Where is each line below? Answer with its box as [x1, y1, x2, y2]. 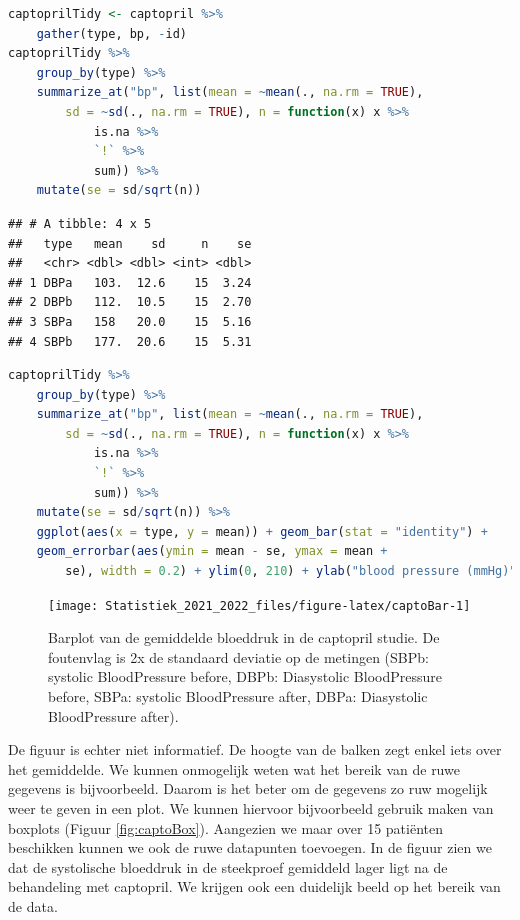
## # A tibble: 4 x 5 [8, 216, 152, 231]
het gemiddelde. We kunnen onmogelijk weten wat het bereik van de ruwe [8, 758, 460, 779]
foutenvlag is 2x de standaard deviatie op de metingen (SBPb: [48, 646, 429, 667]
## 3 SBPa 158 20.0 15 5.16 [8, 314, 252, 329]
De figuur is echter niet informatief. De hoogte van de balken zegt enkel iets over [8, 739, 502, 760]
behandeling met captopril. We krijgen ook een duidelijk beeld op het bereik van [8, 876, 501, 897]
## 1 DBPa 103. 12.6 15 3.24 [8, 275, 252, 290]
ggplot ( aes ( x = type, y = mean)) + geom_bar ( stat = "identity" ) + [36, 524, 488, 539]
